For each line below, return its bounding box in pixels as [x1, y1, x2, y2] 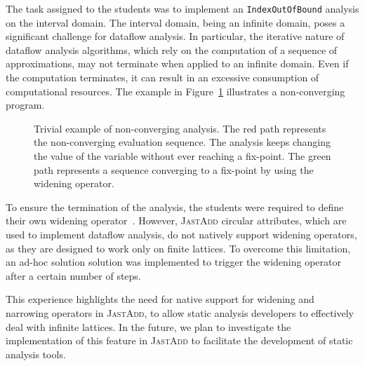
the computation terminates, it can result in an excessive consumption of [6, 70, 319, 85]
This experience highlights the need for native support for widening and [6, 292, 314, 306]
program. [6, 97, 45, 112]
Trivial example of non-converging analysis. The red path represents [34, 121, 326, 135]
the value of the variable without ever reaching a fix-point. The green [34, 149, 331, 163]
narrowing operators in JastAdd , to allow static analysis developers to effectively [6, 305, 354, 320]
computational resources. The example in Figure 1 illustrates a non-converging [6, 83, 345, 98]
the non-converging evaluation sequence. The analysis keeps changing [34, 135, 331, 149]
